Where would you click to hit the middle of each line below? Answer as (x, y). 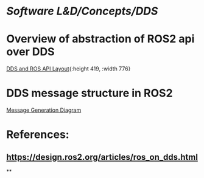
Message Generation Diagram (44, 110)
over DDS (30, 52)
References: (38, 135)
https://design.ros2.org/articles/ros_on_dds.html (102, 157)
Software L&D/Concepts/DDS (82, 11)
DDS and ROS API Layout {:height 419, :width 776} (69, 69)
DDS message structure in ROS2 (90, 93)
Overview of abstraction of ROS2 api (100, 39)
